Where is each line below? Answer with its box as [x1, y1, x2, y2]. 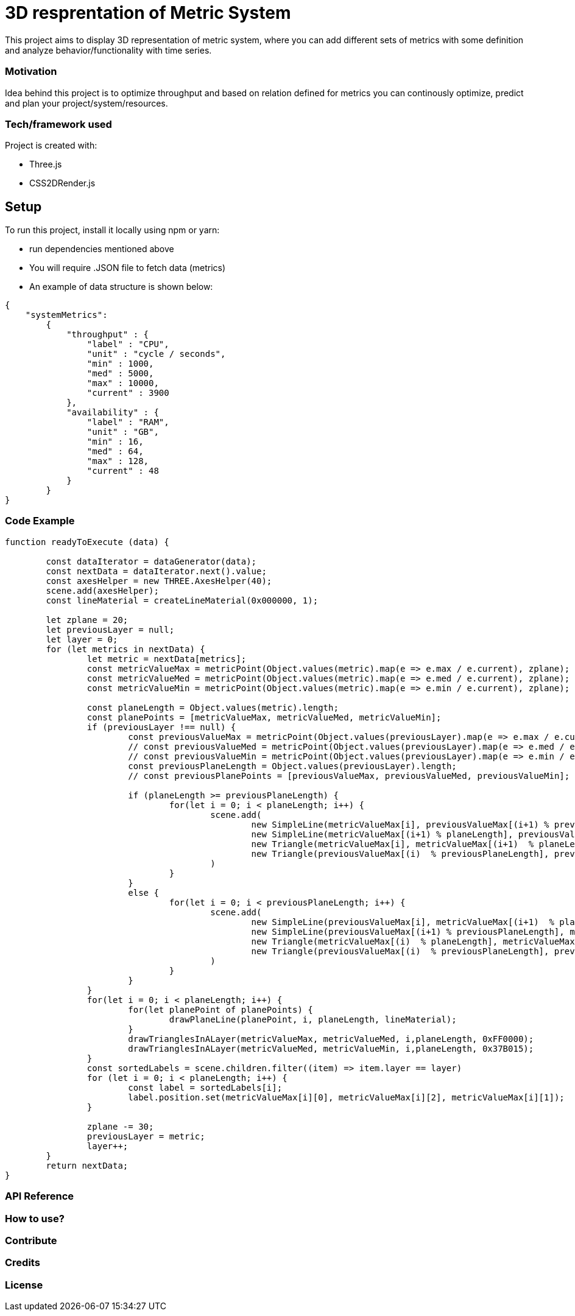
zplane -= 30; [86, 1121, 154, 1131]
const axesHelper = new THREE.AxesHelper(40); [46, 575, 272, 586]
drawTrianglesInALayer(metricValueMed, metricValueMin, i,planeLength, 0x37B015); [128, 1043, 534, 1054]
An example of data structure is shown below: [29, 281, 213, 292]
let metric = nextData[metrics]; [86, 653, 247, 664]
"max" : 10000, [86, 378, 159, 389]
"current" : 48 [86, 466, 159, 476]
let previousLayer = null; [46, 624, 175, 635]
